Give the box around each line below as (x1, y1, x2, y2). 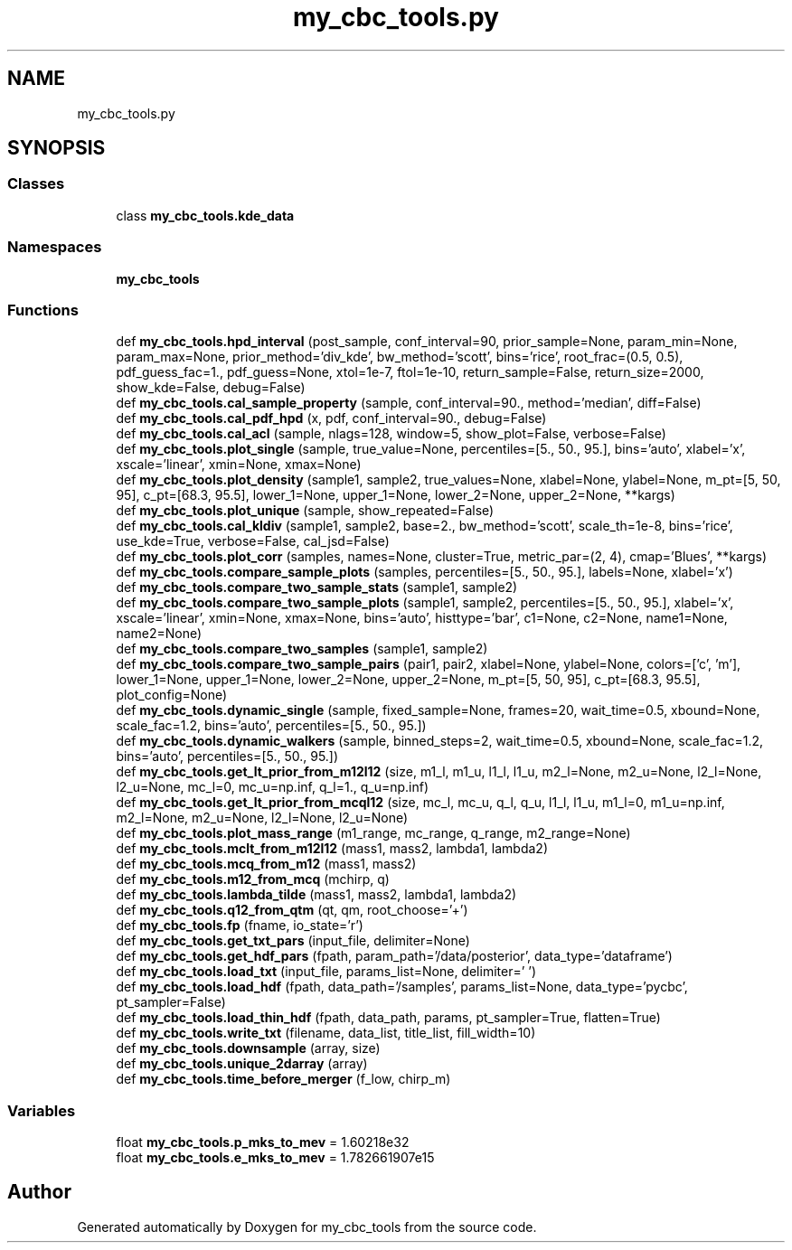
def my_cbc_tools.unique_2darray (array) (116, 1056, 368, 1072)
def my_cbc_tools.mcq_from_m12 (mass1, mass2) (116, 856, 417, 872)
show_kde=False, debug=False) (116, 380, 306, 396)
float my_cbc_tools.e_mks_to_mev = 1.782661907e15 (116, 1150, 435, 1166)
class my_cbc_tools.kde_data (116, 207, 295, 223)
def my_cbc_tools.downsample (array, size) (116, 1040, 381, 1057)
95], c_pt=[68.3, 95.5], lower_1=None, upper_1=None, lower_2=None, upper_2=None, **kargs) (116, 487, 675, 503)
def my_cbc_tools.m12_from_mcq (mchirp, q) (116, 871, 390, 888)
